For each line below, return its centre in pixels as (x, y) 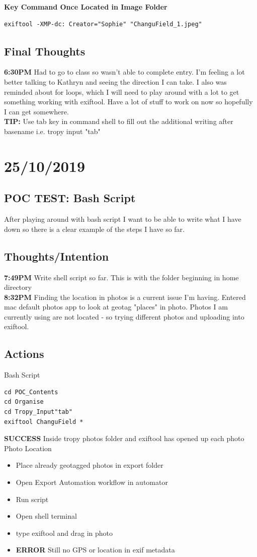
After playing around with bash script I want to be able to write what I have (123, 219)
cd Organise (24, 402)
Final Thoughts (45, 51)
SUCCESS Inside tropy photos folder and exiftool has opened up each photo (124, 438)
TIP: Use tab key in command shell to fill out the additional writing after (119, 121)
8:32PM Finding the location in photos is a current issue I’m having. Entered (125, 297)
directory (18, 287)
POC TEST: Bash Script (70, 198)
